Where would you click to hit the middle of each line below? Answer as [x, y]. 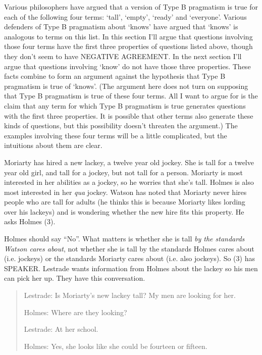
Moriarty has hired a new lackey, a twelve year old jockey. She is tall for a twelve [129, 162]
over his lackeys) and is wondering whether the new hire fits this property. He [124, 211]
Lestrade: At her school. [61, 329]
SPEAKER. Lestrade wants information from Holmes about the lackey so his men [131, 268]
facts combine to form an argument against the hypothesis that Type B [115, 76]
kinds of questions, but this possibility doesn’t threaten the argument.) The [121, 125]
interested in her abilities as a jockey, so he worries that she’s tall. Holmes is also [129, 182]
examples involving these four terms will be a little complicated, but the [116, 135]
